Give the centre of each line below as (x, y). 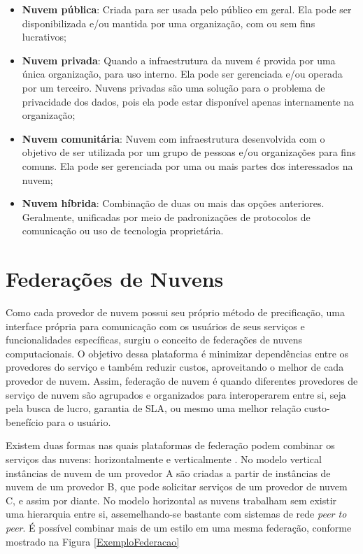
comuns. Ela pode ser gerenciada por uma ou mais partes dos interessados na (187, 165)
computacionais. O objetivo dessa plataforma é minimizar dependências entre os (177, 353)
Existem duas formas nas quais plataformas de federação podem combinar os (170, 445)
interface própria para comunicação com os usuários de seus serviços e (155, 326)
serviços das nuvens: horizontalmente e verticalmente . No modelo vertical (164, 459)
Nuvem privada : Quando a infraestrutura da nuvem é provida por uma (179, 60)
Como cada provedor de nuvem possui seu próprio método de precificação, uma (175, 312)
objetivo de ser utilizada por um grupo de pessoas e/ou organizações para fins (189, 152)
